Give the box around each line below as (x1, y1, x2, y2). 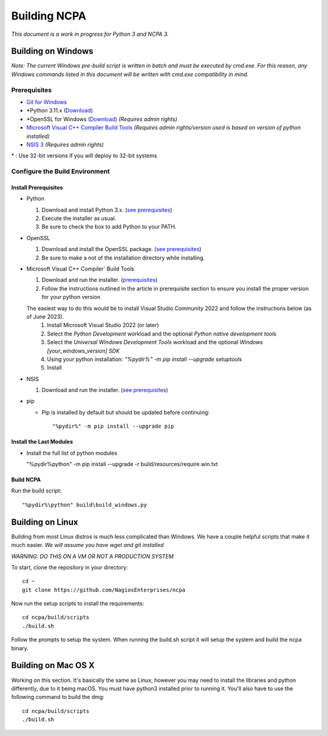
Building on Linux (11, 517, 78, 527)
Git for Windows (26, 98, 67, 106)
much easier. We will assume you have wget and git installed (11, 542, 164, 549)
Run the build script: (11, 487, 62, 495)
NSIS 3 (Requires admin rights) (26, 140, 104, 148)
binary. (11, 644, 29, 652)
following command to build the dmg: (11, 693, 104, 701)
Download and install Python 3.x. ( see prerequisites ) (41, 206, 173, 213)
